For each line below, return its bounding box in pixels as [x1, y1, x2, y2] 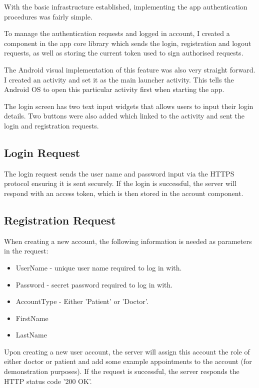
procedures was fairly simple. [4, 11, 92, 21]
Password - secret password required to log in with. [15, 279, 173, 289]
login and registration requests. [4, 120, 99, 130]
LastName [15, 329, 47, 340]
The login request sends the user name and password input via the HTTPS [4, 168, 234, 178]
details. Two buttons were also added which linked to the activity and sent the [4, 110, 244, 121]
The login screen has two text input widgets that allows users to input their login [4, 100, 253, 111]
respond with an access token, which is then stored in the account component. [4, 187, 243, 198]
